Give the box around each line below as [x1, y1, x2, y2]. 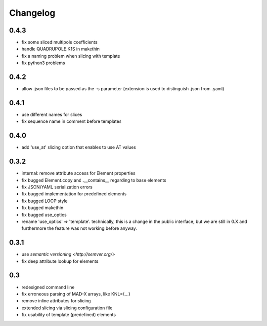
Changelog [9, 7, 55, 18]
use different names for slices [21, 111, 83, 118]
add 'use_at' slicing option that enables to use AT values [21, 145, 136, 150]
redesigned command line [21, 284, 75, 290]
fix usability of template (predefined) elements [21, 312, 116, 318]
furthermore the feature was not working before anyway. [21, 225, 137, 231]
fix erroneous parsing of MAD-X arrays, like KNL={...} [21, 291, 131, 297]
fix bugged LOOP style [21, 198, 68, 204]
